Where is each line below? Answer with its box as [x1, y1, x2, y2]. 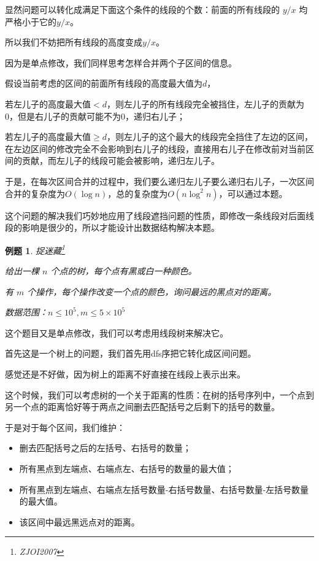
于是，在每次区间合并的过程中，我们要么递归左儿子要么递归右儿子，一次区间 [5, 174, 314, 187]
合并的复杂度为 [5, 187, 65, 199]
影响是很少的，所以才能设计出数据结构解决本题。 [21, 221, 220, 234]
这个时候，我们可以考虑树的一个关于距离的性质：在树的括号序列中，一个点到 [5, 388, 314, 401]
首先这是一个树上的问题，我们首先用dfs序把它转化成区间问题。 [5, 347, 256, 360]
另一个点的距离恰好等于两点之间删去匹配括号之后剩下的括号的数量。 [5, 400, 280, 413]
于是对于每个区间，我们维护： [5, 420, 125, 433]
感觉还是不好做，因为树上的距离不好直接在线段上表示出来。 [5, 367, 245, 380]
